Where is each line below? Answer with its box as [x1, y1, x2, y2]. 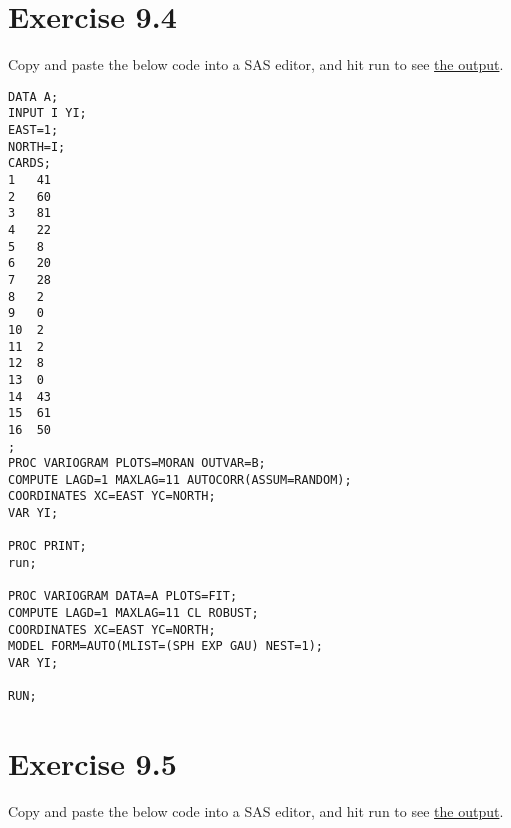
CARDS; [8, 156, 51, 171]
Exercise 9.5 [8, 743, 177, 784]
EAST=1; [8, 123, 59, 138]
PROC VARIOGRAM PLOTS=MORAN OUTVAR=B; [8, 456, 266, 471]
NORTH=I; [8, 139, 66, 154]
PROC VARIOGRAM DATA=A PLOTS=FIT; [8, 589, 238, 604]
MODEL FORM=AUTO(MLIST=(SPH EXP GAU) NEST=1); [8, 639, 323, 654]
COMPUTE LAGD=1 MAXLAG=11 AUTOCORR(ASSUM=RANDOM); [8, 472, 352, 487]
